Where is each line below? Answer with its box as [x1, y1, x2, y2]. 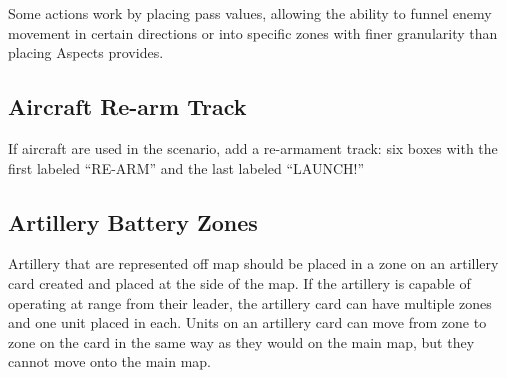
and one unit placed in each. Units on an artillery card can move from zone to [8, 312, 487, 333]
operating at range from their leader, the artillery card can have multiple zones [8, 292, 492, 313]
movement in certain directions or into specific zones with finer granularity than [8, 22, 498, 43]
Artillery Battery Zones [8, 206, 258, 237]
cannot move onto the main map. [8, 351, 211, 372]
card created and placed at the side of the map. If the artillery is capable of [8, 272, 471, 293]
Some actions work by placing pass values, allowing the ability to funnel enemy [8, 3, 492, 23]
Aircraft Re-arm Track [8, 91, 247, 122]
